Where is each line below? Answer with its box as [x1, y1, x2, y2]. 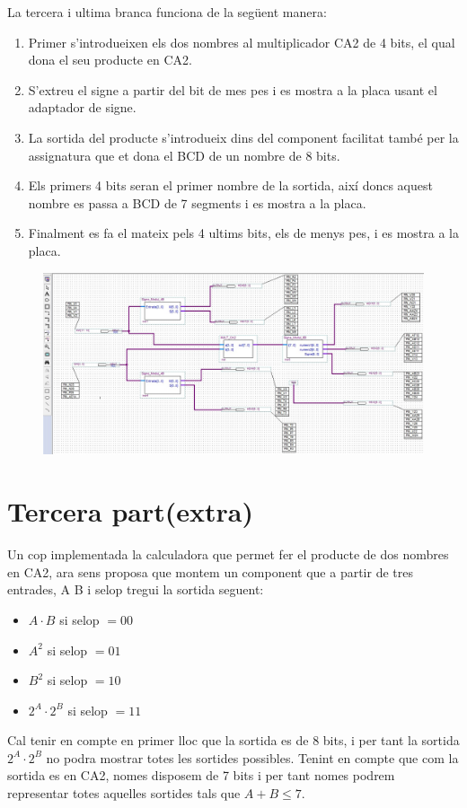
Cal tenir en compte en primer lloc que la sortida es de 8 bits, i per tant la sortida [7, 731, 460, 750]
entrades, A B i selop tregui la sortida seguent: [7, 580, 264, 599]
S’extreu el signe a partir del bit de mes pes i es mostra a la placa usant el [28, 80, 437, 99]
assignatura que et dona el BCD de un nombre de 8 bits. [28, 145, 340, 164]
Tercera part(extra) [7, 493, 254, 530]
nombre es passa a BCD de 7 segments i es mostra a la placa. [28, 193, 366, 212]
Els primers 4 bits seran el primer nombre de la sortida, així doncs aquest [28, 176, 433, 195]
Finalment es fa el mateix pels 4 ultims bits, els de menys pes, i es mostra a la [28, 224, 459, 242]
